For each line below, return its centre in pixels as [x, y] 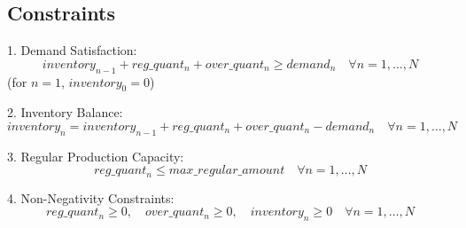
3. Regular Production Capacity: [96, 156]
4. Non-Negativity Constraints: [91, 197]
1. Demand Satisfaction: [72, 50]
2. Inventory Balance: [65, 112]
